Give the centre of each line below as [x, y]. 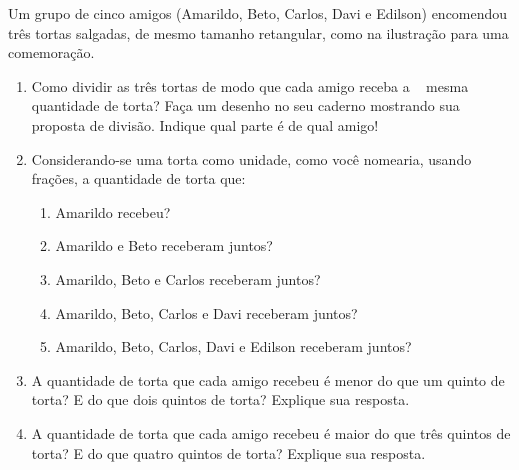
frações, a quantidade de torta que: [138, 178]
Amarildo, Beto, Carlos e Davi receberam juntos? [206, 312]
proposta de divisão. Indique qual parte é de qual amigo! [205, 124]
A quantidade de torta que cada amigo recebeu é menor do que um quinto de [268, 379]
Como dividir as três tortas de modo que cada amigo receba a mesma [250, 85]
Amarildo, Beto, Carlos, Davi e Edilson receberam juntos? [233, 346]
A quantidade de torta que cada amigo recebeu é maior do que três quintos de [271, 432]
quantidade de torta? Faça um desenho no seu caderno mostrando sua [245, 105]
